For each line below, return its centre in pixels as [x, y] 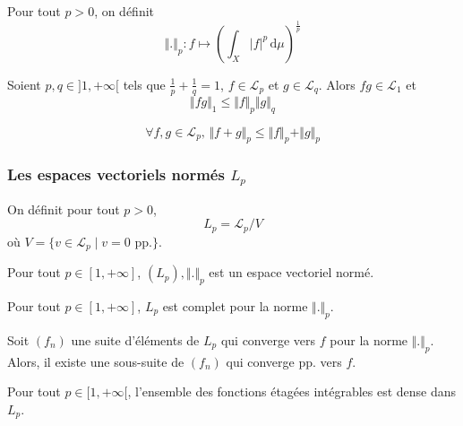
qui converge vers [268, 339]
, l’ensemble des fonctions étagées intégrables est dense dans [292, 391]
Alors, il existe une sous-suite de [96, 361]
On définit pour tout [64, 209]
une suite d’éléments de [135, 339]
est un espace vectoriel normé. [292, 272]
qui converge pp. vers [284, 361]
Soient [24, 84]
